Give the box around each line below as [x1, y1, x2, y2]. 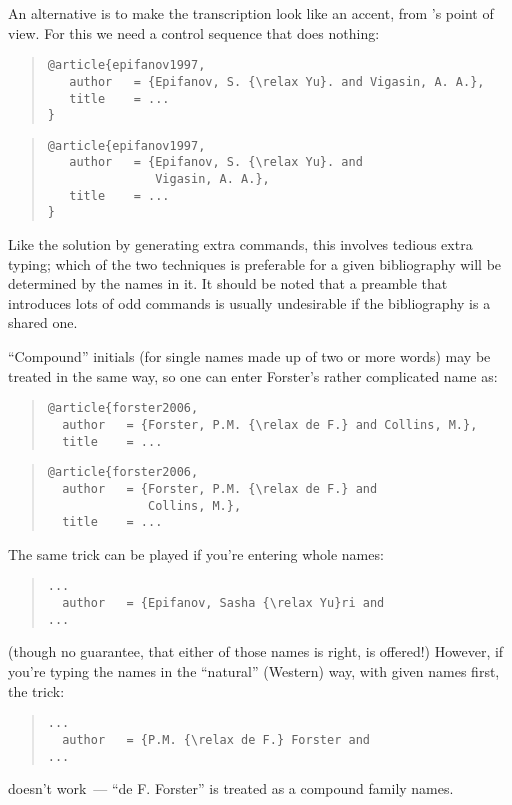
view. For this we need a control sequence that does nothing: [8, 22, 380, 43]
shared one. [8, 312, 78, 333]
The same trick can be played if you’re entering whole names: [8, 543, 384, 564]
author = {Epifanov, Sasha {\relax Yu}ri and [62, 596, 385, 611]
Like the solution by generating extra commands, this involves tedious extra [8, 234, 473, 255]
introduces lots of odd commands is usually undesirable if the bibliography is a [8, 292, 491, 313]
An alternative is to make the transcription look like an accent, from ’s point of [8, 3, 494, 23]
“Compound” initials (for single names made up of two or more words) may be [8, 346, 491, 367]
